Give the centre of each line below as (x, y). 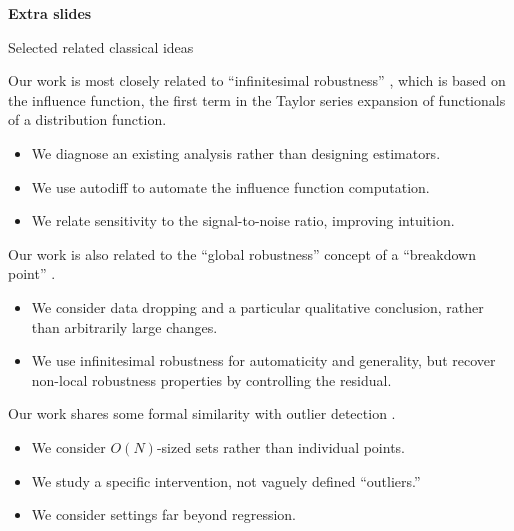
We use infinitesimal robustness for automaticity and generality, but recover (263, 360)
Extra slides (50, 13)
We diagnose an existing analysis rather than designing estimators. (236, 152)
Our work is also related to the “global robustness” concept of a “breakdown (242, 253)
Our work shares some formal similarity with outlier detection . (202, 413)
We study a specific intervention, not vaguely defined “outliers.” (226, 480)
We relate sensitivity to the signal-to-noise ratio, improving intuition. (243, 220)
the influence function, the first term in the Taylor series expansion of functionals (257, 99)
